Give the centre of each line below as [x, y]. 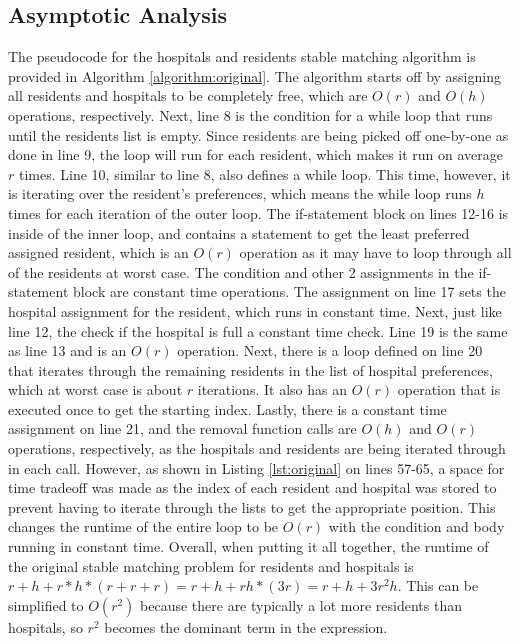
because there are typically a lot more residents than [301, 604]
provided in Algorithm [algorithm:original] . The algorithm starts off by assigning [254, 75]
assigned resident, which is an [98, 252]
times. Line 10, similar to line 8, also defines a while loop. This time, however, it [264, 173]
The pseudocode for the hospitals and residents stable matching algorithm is [242, 56]
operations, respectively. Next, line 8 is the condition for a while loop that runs [250, 114]
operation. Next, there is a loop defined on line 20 [330, 350]
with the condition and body [416, 526]
